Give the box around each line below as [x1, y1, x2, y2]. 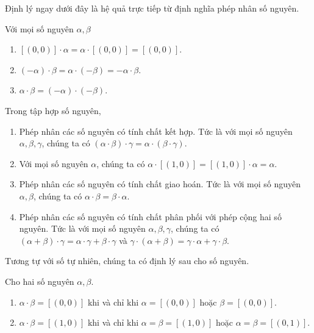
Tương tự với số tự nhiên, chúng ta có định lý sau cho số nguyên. [5, 254, 249, 267]
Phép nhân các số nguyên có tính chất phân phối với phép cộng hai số [19, 210, 282, 223]
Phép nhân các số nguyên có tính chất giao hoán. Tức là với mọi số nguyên [19, 177, 301, 190]
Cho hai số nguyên [5, 274, 74, 287]
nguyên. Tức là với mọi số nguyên [19, 222, 146, 235]
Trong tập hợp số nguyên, [5, 104, 101, 116]
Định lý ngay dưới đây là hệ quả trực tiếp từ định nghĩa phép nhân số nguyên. [5, 2, 299, 14]
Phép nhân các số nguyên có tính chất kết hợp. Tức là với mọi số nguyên [19, 124, 293, 137]
